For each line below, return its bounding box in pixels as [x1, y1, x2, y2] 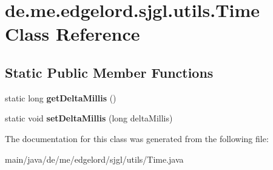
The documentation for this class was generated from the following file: [5, 132, 269, 144]
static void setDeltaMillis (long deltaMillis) [5, 112, 173, 124]
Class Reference [5, 21, 140, 46]
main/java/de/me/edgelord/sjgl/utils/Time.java [5, 152, 184, 165]
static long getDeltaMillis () [5, 91, 116, 104]
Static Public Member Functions [5, 63, 214, 81]
